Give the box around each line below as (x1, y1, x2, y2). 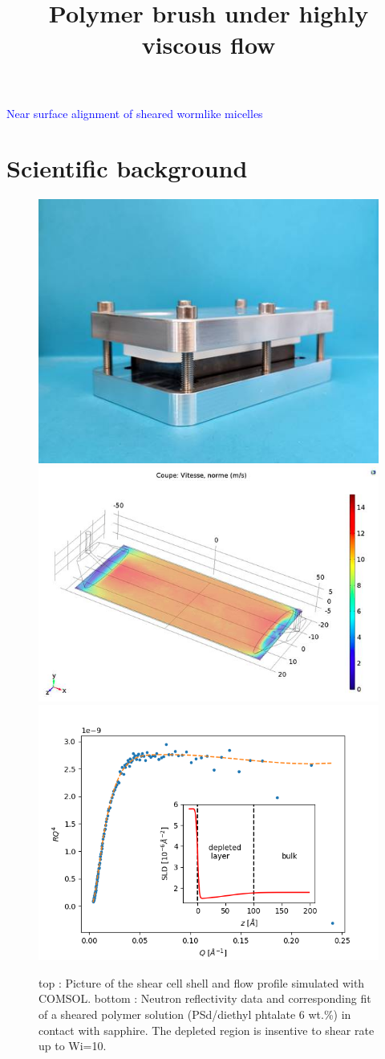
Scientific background (6, 152, 248, 185)
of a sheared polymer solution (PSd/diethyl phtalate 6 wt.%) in (38, 1006, 351, 1023)
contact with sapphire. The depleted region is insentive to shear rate (38, 1021, 375, 1038)
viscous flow (141, 28, 276, 61)
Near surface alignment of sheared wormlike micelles (6, 104, 263, 121)
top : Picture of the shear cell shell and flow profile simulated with (38, 974, 365, 991)
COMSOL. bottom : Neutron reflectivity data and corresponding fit (38, 990, 371, 1007)
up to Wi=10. (38, 1037, 107, 1054)
